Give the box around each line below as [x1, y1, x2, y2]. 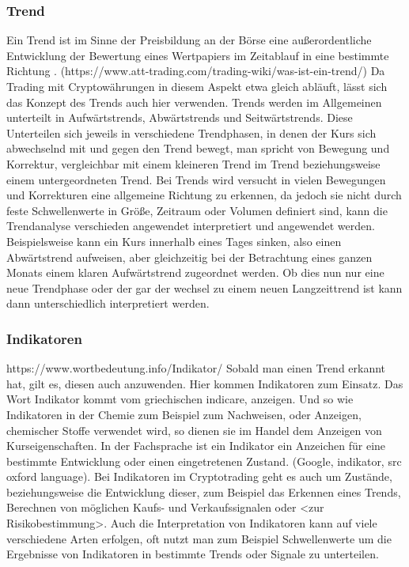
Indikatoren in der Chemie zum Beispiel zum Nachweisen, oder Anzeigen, [6, 406, 362, 422]
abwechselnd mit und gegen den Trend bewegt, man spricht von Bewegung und [6, 140, 390, 157]
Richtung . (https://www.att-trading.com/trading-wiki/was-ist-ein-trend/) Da [6, 62, 385, 79]
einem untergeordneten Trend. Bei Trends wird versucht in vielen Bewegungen [6, 171, 386, 187]
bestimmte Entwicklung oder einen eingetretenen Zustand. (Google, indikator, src [6, 452, 402, 469]
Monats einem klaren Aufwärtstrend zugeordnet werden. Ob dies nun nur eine [6, 264, 384, 281]
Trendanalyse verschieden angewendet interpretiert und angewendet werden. [6, 217, 375, 234]
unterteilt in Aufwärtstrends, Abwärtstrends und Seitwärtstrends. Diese [6, 109, 353, 126]
